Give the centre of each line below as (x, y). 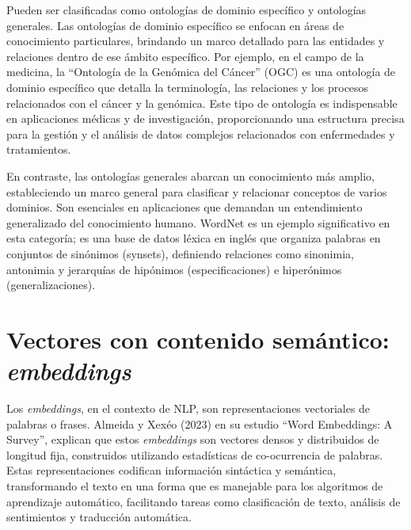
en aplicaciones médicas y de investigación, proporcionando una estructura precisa (205, 118)
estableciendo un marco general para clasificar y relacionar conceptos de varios (197, 191)
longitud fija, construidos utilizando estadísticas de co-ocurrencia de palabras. (195, 454)
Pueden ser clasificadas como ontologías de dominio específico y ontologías (186, 10)
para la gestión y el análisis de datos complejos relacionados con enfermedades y (201, 133)
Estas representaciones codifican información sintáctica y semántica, (171, 470)
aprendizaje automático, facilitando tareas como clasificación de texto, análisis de (204, 501)
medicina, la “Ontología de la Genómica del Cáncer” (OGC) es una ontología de (201, 72)
